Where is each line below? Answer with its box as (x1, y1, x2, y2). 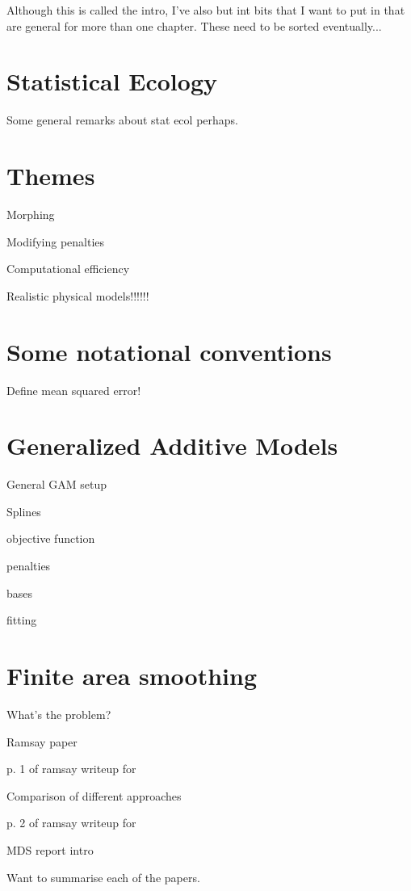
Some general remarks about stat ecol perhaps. (6, 111, 238, 128)
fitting (6, 612, 37, 628)
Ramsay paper (6, 733, 78, 750)
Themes (6, 159, 95, 192)
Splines (6, 502, 41, 519)
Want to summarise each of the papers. (6, 868, 200, 885)
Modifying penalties (6, 233, 105, 250)
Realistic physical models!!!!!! (6, 287, 149, 304)
